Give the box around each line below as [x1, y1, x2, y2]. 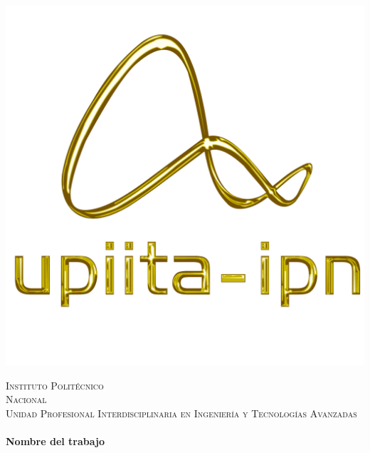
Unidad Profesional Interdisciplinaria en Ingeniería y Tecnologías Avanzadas [6, 405, 357, 420]
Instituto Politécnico [6, 377, 104, 392]
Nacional [6, 392, 47, 407]
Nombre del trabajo [6, 433, 105, 448]
